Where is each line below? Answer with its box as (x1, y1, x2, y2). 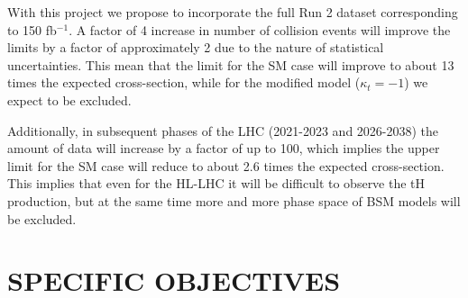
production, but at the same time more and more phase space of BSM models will (7, 191, 461, 210)
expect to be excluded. (7, 90, 132, 109)
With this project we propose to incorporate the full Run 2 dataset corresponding (7, 3, 458, 21)
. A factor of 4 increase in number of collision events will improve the (69, 20, 451, 39)
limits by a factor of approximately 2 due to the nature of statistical (7, 38, 384, 57)
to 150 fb (7, 20, 57, 39)
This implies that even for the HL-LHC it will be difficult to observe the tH (7, 174, 426, 193)
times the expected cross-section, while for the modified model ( (7, 73, 361, 92)
